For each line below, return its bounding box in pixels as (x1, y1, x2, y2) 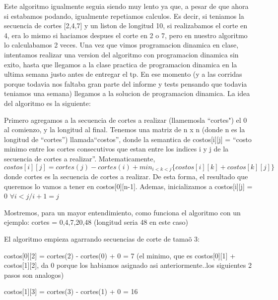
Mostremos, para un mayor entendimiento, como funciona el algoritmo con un (4, 207, 241, 217)
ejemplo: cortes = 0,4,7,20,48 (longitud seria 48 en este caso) (4, 217, 188, 227)
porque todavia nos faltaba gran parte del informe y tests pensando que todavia (4, 78, 247, 89)
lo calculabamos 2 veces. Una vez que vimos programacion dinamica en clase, (4, 40, 239, 50)
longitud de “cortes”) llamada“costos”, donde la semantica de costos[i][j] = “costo (4, 134, 252, 144)
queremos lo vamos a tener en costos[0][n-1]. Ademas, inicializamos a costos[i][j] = (4, 181, 253, 191)
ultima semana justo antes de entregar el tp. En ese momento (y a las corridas (4, 69, 242, 79)
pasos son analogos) (4, 269, 64, 280)
